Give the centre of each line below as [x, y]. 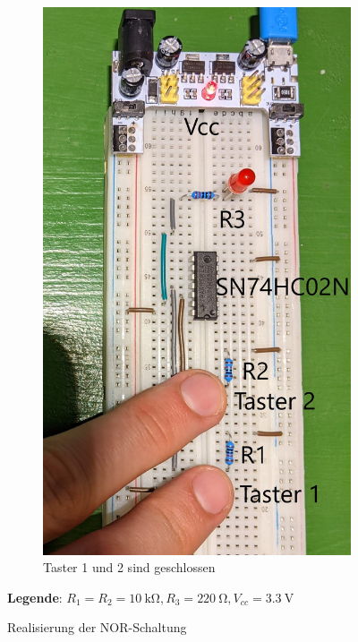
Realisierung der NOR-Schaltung [97, 627]
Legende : [35, 597]
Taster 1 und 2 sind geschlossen [129, 567]
